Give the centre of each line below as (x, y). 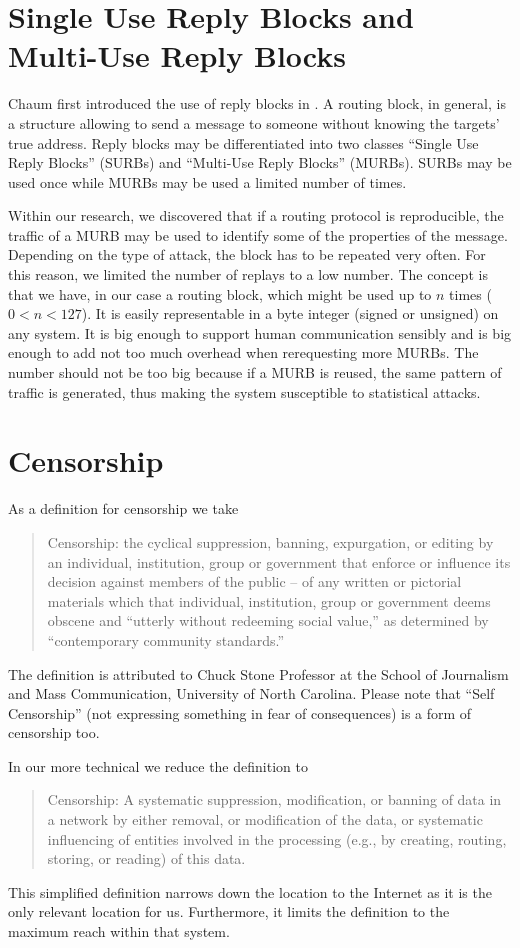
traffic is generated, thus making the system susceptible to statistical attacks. (244, 391)
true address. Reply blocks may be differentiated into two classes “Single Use (243, 142)
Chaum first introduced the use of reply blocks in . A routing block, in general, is (257, 103)
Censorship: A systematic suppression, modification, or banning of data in (274, 799)
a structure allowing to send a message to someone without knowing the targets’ (254, 122)
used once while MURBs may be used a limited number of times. (207, 181)
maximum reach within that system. (119, 931)
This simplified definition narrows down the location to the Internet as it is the (250, 891)
